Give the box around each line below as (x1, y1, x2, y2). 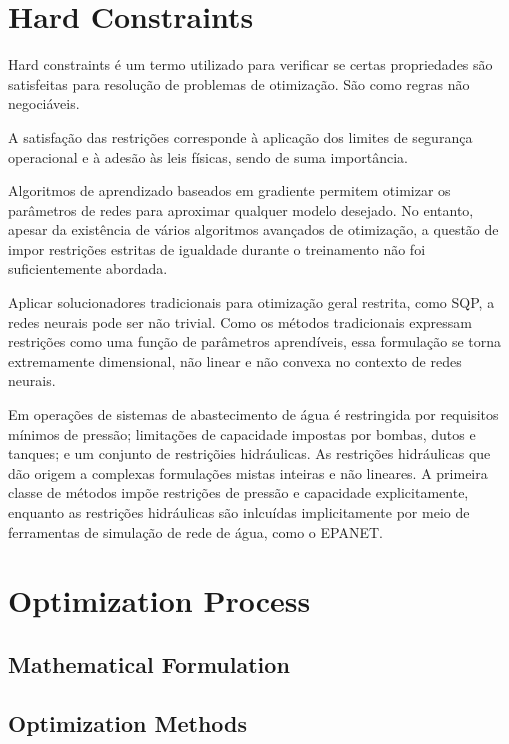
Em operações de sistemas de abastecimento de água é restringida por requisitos (8, 404, 499, 425)
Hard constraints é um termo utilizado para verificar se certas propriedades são (8, 54, 493, 75)
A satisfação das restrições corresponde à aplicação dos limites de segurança (8, 126, 473, 147)
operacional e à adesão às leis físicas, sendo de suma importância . (8, 146, 408, 167)
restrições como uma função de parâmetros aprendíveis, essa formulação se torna (8, 331, 502, 352)
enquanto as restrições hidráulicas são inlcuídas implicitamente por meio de (8, 502, 470, 522)
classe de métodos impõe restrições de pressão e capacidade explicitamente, (8, 482, 469, 503)
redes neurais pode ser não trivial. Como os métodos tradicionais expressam (8, 311, 472, 332)
